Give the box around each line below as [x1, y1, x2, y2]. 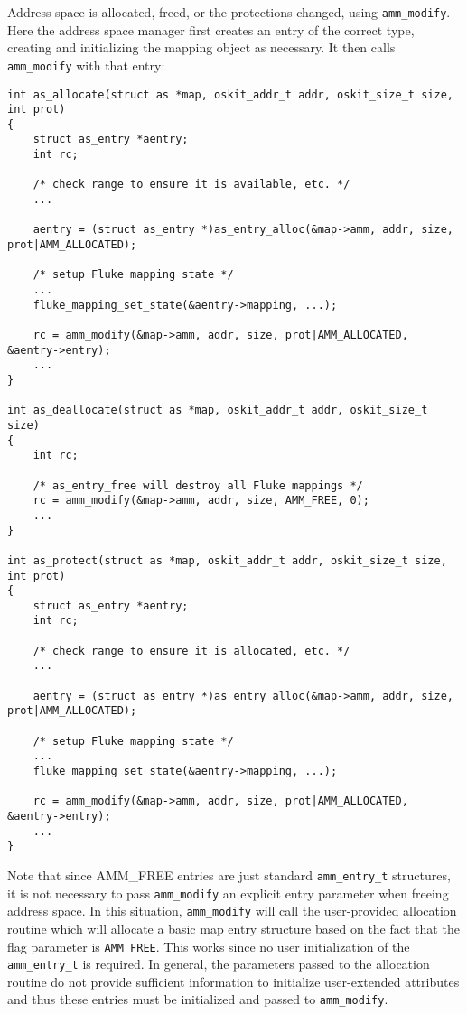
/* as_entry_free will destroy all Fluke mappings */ [33, 479, 363, 492]
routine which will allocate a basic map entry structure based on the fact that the [7, 918, 460, 937]
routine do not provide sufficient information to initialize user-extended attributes [7, 972, 460, 991]
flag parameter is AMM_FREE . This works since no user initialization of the [7, 936, 410, 955]
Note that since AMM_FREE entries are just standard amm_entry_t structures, [7, 865, 451, 884]
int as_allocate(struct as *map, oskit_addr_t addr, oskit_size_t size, [7, 88, 453, 101]
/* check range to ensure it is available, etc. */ [33, 178, 350, 191]
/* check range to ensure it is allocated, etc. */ [33, 644, 350, 657]
